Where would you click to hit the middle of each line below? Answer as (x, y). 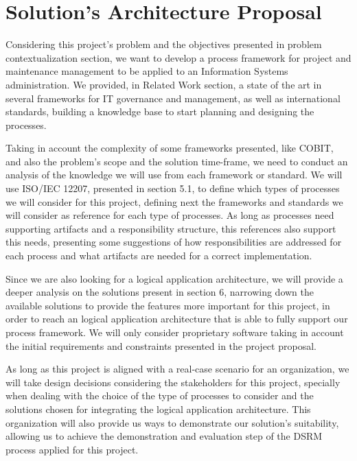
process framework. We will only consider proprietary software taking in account (175, 332)
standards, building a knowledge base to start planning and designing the (160, 111)
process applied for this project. (72, 449)
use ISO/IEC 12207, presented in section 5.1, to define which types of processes (173, 188)
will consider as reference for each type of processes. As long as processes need (170, 215)
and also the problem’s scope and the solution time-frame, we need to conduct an (177, 161)
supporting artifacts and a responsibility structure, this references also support (171, 228)
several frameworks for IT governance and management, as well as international (173, 98)
